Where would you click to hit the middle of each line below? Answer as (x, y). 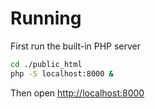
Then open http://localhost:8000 (77, 93)
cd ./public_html (46, 64)
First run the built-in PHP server (76, 46)
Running (46, 18)
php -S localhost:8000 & (62, 73)
